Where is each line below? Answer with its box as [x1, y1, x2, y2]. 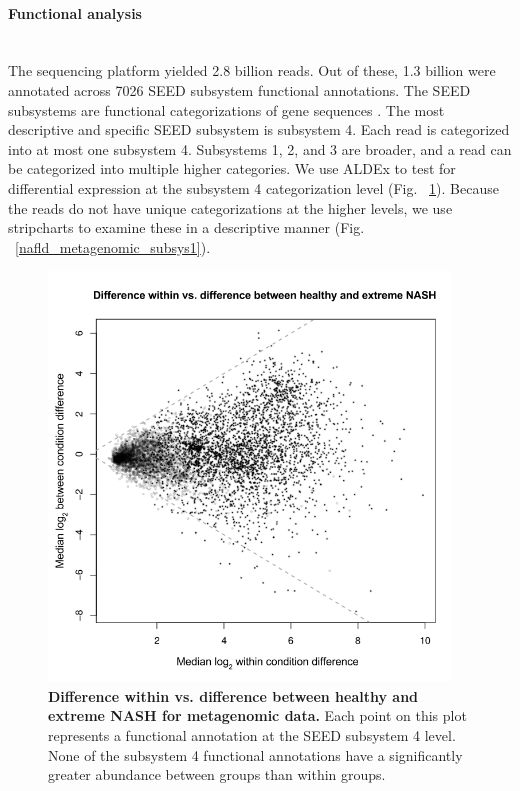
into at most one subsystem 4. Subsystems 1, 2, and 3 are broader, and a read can [8, 138, 512, 159]
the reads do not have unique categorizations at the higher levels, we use [8, 197, 453, 218]
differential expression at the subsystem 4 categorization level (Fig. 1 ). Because [8, 177, 499, 198]
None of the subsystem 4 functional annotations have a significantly [48, 744, 463, 765]
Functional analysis [8, 2, 142, 23]
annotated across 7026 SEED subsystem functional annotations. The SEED [8, 79, 471, 100]
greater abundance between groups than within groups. [48, 764, 386, 785]
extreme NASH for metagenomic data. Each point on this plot [48, 705, 467, 726]
